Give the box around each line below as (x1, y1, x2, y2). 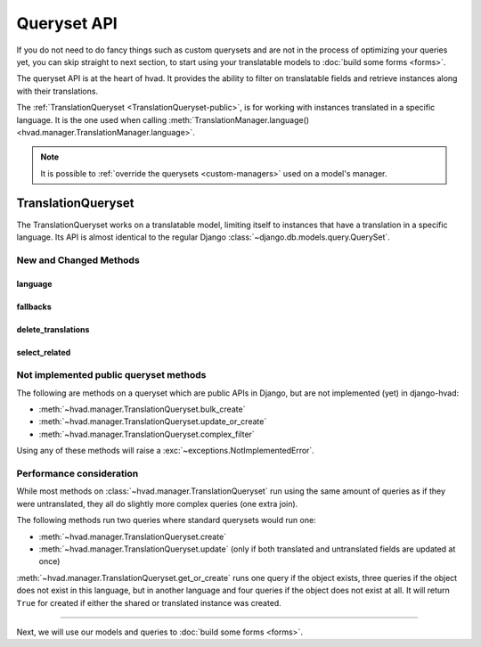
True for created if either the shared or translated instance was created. (16, 597, 282, 608)
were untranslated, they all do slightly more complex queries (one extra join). (16, 498, 298, 509)
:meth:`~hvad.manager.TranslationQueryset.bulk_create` (38, 404, 246, 414)
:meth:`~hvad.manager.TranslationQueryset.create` (38, 531, 227, 542)
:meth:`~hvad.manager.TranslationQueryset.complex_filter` (38, 429, 256, 439)
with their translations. (16, 86, 98, 96)
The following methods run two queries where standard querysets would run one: (16, 515, 316, 526)
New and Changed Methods (16, 254, 140, 266)
